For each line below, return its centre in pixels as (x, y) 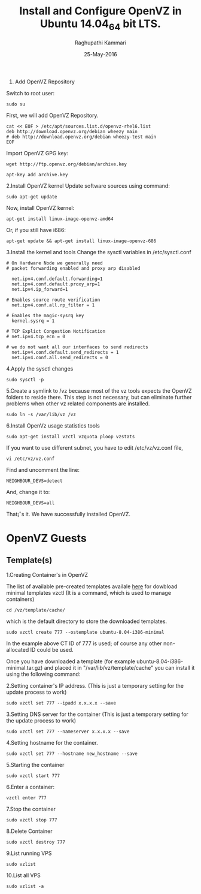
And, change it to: (28, 492)
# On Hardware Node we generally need (54, 263)
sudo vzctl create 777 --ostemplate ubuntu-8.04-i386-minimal (85, 632)
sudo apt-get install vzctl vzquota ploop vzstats (71, 437)
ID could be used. (52, 649)
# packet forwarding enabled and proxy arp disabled (73, 268)
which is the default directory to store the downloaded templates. (87, 621)
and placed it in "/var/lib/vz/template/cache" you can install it (119, 667)
